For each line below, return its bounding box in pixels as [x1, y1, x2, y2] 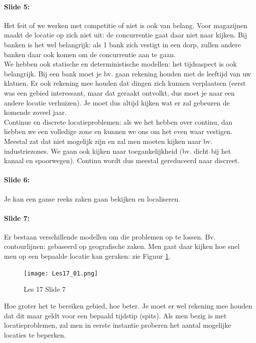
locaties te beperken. [4, 329, 66, 340]
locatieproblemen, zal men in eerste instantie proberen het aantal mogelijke [4, 320, 231, 330]
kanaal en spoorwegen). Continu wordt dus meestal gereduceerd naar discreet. [4, 155, 240, 166]
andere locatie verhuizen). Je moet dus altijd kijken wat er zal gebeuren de [4, 97, 230, 107]
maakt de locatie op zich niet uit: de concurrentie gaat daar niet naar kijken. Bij [4, 30, 247, 40]
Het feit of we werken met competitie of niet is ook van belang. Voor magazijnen [4, 20, 248, 30]
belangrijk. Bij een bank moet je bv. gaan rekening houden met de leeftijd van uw [4, 68, 252, 78]
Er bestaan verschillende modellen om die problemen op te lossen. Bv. [4, 231, 216, 241]
